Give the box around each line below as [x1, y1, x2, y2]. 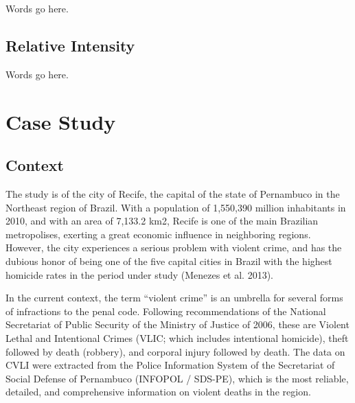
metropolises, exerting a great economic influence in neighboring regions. [5, 227, 311, 241]
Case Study [5, 107, 116, 135]
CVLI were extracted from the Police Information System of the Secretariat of [5, 358, 335, 372]
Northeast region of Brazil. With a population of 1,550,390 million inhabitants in [5, 200, 346, 214]
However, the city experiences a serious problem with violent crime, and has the [5, 240, 342, 255]
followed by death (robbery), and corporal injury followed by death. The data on [5, 344, 345, 358]
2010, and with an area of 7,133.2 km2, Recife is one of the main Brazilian [5, 214, 319, 228]
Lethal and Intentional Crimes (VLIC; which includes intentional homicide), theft [5, 330, 349, 345]
